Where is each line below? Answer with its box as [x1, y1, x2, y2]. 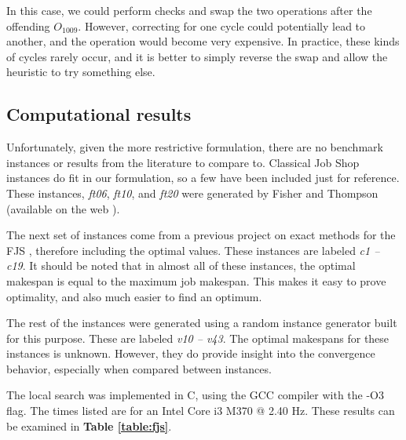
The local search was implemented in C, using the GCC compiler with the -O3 [6, 387, 385, 403]
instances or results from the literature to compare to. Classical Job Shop [6, 154, 360, 170]
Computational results [6, 102, 192, 126]
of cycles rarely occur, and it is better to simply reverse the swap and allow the [6, 48, 388, 64]
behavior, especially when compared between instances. [6, 360, 272, 376]
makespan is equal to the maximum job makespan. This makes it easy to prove [6, 272, 386, 289]
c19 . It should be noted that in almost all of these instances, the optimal [6, 257, 356, 274]
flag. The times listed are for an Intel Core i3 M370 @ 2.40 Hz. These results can [6, 402, 395, 419]
